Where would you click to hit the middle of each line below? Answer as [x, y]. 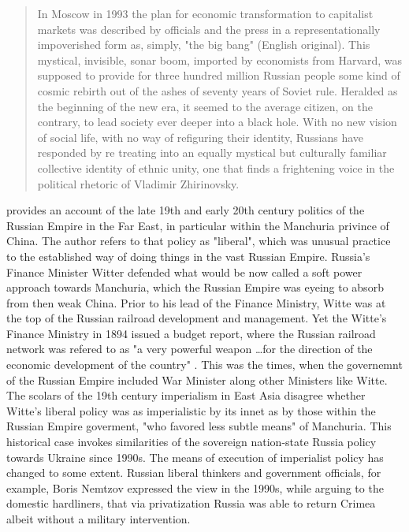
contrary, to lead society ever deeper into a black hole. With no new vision [217, 122]
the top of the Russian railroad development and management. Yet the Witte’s [197, 318]
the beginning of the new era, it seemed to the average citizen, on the [205, 106]
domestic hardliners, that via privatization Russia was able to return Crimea [191, 503]
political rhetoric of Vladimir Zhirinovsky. [138, 183]
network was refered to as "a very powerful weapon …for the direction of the [190, 349]
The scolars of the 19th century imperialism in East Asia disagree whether [186, 395]
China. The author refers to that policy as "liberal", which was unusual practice [199, 241]
